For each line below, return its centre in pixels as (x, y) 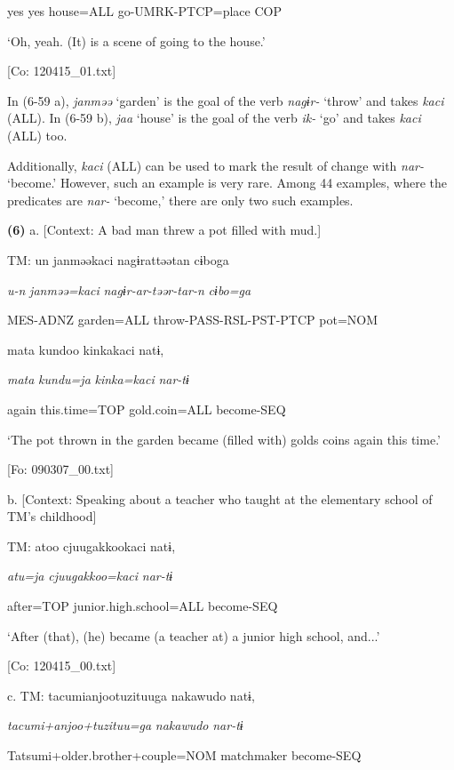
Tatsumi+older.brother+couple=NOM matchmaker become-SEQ (184, 755)
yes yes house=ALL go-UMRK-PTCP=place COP (144, 11)
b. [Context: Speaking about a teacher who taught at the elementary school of (220, 498)
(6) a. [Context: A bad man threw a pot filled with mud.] (164, 230)
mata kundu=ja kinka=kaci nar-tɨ (98, 379)
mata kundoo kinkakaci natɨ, (86, 349)
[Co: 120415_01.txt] (62, 71)
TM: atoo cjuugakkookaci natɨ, (92, 545)
